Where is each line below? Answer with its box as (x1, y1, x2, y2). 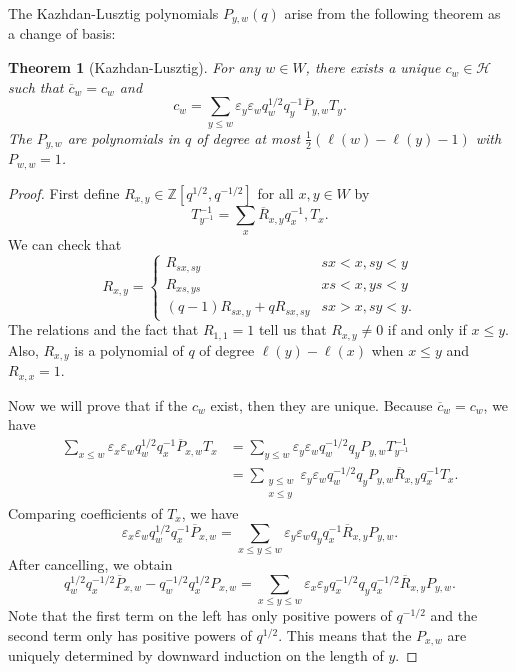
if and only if (387, 319, 467, 340)
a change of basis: (8, 23, 116, 44)
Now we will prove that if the (8, 394, 188, 415)
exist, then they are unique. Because (210, 394, 433, 415)
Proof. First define (8, 182, 120, 203)
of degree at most (196, 127, 301, 148)
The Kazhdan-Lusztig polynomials (8, 3, 219, 23)
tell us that (258, 319, 327, 340)
